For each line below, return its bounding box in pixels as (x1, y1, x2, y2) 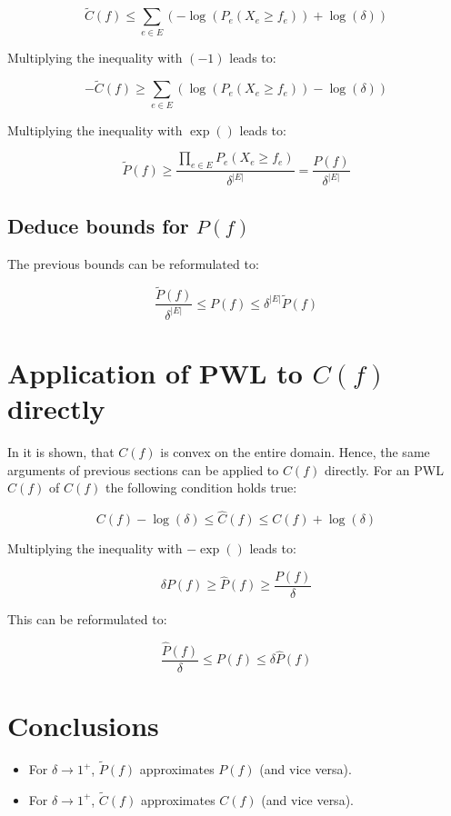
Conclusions (7, 707, 159, 743)
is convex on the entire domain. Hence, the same (160, 443, 430, 462)
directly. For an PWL (324, 460, 444, 479)
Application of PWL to (7, 353, 303, 391)
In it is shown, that (7, 443, 115, 462)
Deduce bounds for (7, 211, 189, 239)
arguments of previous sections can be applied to (7, 460, 279, 479)
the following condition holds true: (105, 478, 297, 497)
